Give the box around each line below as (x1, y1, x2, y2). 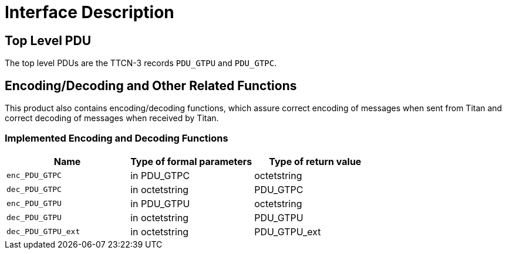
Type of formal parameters (130, 155, 252, 167)
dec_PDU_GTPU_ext (6, 227, 80, 236)
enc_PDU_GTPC (6, 171, 62, 180)
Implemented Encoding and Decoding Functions (5, 132, 228, 145)
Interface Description (5, 2, 174, 22)
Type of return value (269, 155, 362, 167)
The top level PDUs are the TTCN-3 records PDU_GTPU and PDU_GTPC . (5, 58, 277, 68)
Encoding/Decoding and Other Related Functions (5, 78, 297, 93)
